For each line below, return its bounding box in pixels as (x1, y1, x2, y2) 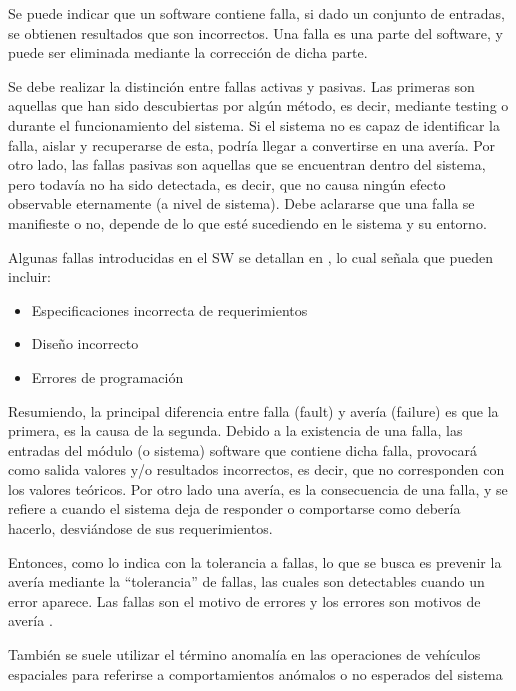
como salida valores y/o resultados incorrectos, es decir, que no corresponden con (8, 459, 505, 480)
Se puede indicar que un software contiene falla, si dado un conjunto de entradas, (8, 3, 505, 23)
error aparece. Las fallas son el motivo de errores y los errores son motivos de (8, 590, 481, 611)
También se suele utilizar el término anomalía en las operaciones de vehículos (8, 644, 481, 665)
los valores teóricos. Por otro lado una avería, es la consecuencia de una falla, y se (8, 478, 508, 499)
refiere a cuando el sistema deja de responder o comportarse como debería (8, 498, 461, 519)
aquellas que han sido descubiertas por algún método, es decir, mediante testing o (8, 95, 509, 116)
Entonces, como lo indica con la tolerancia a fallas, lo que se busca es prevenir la (8, 551, 502, 572)
